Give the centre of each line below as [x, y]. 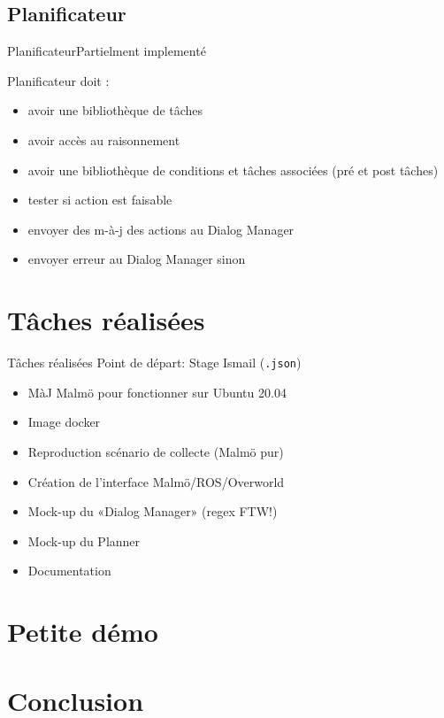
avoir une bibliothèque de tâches [115, 110]
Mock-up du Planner [84, 540]
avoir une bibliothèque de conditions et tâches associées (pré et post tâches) [233, 170]
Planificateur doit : [58, 80]
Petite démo [83, 632]
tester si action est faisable [100, 200]
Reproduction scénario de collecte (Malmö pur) [156, 451]
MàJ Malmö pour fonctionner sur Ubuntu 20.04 [157, 392]
